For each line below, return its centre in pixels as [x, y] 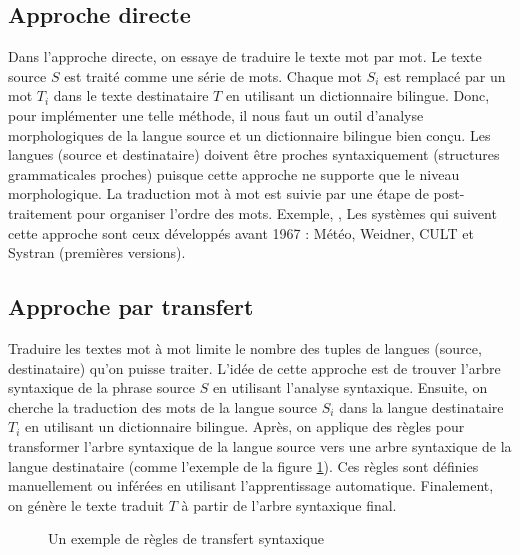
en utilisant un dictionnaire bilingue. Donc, [357, 95]
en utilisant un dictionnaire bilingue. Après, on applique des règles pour [245, 426]
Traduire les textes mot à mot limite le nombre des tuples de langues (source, [245, 347]
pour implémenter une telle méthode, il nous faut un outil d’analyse [216, 114]
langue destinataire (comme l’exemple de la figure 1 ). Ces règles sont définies [243, 465]
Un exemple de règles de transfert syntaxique [186, 538]
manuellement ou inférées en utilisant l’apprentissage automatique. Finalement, [251, 485]
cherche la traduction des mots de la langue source [163, 406]
